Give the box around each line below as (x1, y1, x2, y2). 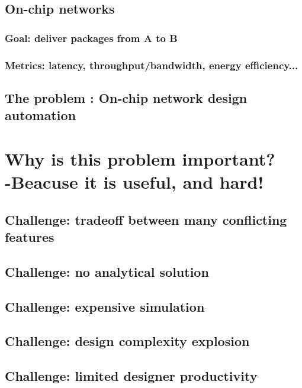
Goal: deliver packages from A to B (5, 30, 178, 45)
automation (5, 106, 76, 124)
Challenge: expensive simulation (5, 297, 205, 315)
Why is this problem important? (5, 146, 275, 170)
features (5, 227, 54, 245)
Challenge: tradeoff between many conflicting (5, 210, 287, 228)
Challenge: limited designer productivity (5, 367, 258, 385)
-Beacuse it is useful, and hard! (5, 170, 264, 194)
